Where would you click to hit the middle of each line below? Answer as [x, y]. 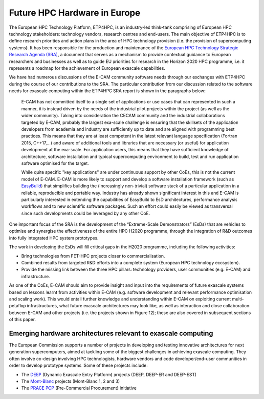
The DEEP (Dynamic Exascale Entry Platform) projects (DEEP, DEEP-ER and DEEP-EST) [109, 374]
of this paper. [22, 319]
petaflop [18, 306]
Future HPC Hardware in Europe [75, 13]
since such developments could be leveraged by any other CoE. [86, 213]
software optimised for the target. [55, 163]
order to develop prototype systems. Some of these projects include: [78, 365]
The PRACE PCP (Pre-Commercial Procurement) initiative [79, 388]
